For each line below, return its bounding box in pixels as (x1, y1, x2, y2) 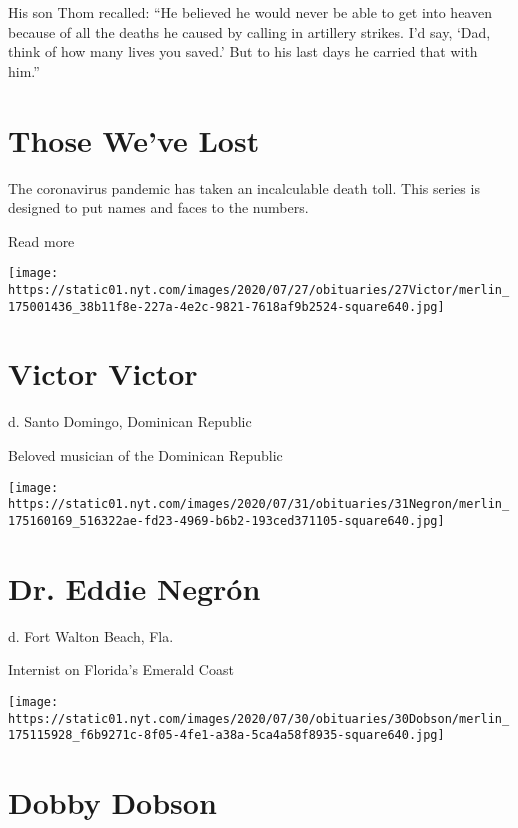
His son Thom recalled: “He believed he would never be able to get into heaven (8, 2, 492, 22)
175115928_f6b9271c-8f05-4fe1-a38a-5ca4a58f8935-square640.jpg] (8, 728, 445, 743)
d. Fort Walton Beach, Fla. (8, 625, 174, 646)
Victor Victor (8, 353, 198, 394)
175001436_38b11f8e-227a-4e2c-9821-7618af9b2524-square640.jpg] (8, 299, 445, 314)
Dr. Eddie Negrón (8, 567, 261, 608)
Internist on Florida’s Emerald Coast (8, 659, 234, 680)
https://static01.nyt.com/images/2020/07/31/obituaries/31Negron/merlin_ (8, 497, 510, 512)
